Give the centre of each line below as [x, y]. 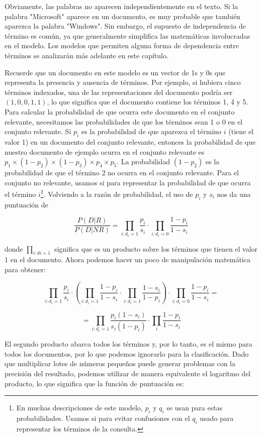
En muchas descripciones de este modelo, [79, 408]
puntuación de [26, 204]
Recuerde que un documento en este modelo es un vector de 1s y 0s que [115, 72]
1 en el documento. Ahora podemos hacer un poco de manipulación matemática [127, 259]
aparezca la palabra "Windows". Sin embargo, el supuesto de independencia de [125, 26]
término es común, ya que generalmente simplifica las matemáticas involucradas [127, 35]
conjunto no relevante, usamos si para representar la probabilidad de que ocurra [128, 182]
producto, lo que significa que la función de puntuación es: [94, 383]
